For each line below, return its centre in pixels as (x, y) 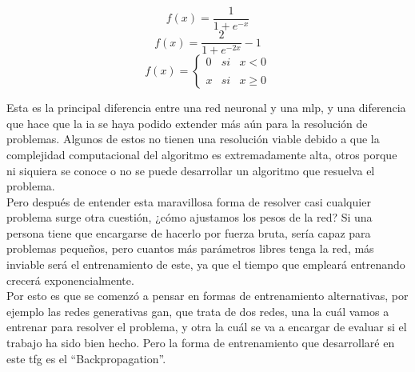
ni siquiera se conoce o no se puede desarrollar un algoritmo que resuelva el (191, 170)
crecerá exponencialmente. (70, 280)
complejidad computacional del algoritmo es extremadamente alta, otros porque (202, 154)
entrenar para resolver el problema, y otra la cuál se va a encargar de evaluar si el (207, 327)
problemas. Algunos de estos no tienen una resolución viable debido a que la (193, 139)
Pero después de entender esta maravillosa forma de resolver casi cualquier (189, 201)
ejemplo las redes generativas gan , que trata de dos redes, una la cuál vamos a (198, 311)
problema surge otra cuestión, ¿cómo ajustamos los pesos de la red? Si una (190, 217)
